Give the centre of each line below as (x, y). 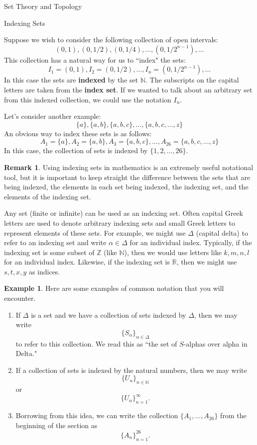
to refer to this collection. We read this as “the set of (96, 343)
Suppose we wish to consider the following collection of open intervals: (111, 40)
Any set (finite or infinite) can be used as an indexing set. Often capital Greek (124, 213)
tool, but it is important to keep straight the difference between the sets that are (127, 177)
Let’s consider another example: (53, 116)
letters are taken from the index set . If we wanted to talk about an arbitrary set (128, 89)
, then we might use (207, 262)
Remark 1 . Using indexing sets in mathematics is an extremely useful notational (129, 167)
